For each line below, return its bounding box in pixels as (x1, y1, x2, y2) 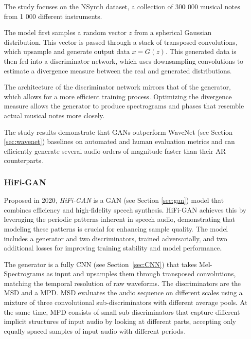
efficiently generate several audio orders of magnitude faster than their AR (4, 145, 226, 156)
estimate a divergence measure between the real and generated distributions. (4, 65, 232, 75)
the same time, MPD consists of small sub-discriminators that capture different (4, 306, 240, 317)
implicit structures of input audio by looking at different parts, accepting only (4, 316, 236, 326)
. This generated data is (165, 46, 236, 56)
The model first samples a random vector (4, 27, 126, 37)
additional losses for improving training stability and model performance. (4, 243, 222, 253)
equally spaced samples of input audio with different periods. (4, 325, 185, 336)
